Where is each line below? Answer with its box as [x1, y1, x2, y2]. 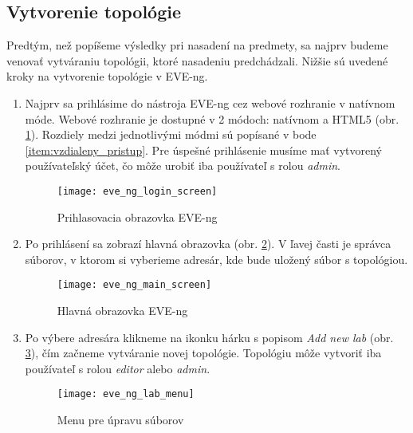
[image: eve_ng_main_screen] [57, 279, 212, 291]
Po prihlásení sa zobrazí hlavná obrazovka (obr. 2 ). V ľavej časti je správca [25, 235, 391, 252]
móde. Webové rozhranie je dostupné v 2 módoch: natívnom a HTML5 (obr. [25, 110, 399, 127]
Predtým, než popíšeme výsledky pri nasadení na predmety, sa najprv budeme [6, 37, 388, 53]
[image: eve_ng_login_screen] [57, 185, 218, 197]
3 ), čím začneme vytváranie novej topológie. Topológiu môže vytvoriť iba [25, 344, 382, 361]
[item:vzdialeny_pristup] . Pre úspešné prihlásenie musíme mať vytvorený [25, 141, 383, 158]
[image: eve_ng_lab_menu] [57, 388, 195, 400]
